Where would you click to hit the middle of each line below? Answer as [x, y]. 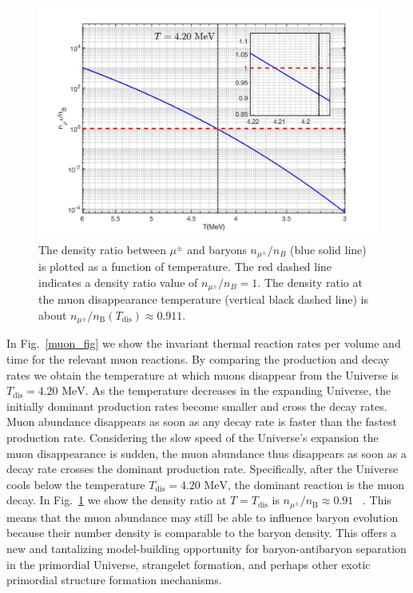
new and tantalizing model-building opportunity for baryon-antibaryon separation [206, 548]
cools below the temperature [76, 484]
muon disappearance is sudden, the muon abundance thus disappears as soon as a [206, 453]
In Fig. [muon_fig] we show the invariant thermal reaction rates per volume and [204, 343]
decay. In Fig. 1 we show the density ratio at [117, 500]
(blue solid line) [328, 249]
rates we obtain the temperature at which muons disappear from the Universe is [203, 374]
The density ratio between [102, 249]
